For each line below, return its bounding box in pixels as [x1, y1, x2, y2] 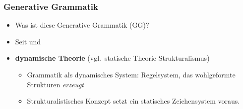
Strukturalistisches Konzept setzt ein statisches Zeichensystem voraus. [27, 96, 240, 106]
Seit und [15, 36, 41, 46]
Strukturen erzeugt [27, 79, 84, 89]
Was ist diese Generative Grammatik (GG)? [15, 20, 149, 30]
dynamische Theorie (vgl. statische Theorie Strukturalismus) [15, 53, 210, 63]
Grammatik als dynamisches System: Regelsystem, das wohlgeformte [27, 70, 236, 79]
